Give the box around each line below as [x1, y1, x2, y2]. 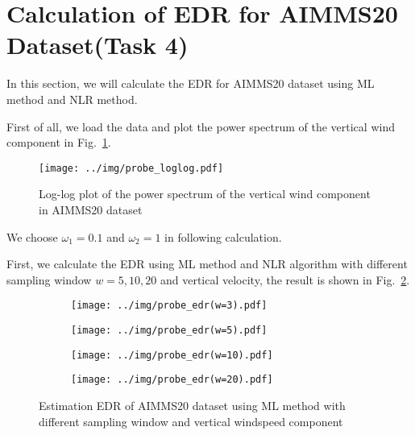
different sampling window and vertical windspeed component [39, 412, 343, 429]
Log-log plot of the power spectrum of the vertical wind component [39, 185, 371, 202]
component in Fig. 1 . [6, 134, 111, 151]
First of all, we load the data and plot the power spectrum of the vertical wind [6, 118, 395, 135]
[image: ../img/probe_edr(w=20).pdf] [71, 374, 273, 386]
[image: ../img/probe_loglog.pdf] [39, 162, 224, 174]
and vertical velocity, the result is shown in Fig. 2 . [160, 271, 410, 288]
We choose [6, 228, 58, 245]
